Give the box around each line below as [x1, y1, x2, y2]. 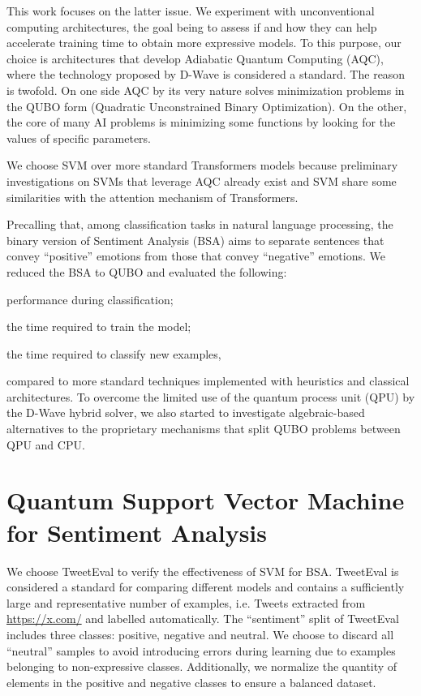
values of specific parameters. [6, 129, 152, 146]
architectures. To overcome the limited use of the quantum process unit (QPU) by [6, 388, 415, 405]
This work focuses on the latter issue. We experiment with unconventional [6, 2, 375, 19]
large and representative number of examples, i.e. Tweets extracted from [6, 594, 366, 611]
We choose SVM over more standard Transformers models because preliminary [6, 157, 398, 174]
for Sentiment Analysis [6, 515, 267, 548]
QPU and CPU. [6, 436, 85, 453]
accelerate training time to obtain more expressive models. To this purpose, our [6, 34, 402, 51]
